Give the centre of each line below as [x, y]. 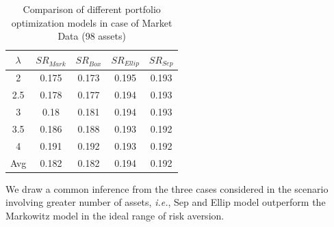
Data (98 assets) [92, 36]
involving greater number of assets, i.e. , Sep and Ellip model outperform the [166, 202]
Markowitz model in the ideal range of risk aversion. [115, 215]
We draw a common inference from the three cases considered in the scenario [167, 188]
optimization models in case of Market [92, 22]
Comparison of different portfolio [92, 9]
